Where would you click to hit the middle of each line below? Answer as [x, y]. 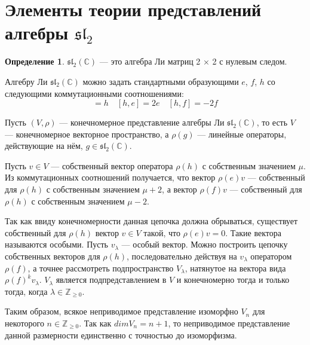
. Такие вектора [253, 232]
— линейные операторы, [242, 134]
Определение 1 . [35, 61]
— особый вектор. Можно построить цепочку [205, 244]
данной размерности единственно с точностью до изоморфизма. [121, 335]
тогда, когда [26, 291]
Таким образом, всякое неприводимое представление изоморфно [122, 311]
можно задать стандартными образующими [161, 81]
